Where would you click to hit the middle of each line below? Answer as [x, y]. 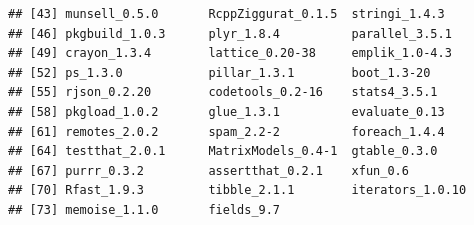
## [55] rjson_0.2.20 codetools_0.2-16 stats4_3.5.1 [223, 92]
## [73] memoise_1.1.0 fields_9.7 [144, 209]
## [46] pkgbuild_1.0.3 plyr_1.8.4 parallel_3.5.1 [230, 33]
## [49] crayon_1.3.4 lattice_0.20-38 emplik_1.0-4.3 [230, 53]
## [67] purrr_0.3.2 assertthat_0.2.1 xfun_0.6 [208, 170]
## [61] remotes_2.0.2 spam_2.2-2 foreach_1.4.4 [226, 131]
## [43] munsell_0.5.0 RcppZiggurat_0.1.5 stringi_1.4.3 [226, 14]
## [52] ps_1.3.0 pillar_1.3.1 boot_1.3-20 [219, 72]
